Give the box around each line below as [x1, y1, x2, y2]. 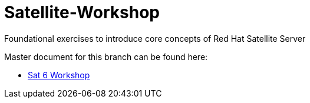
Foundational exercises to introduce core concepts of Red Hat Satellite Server [4, 33, 306, 44]
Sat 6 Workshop [28, 69, 90, 80]
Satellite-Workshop [4, 2, 160, 22]
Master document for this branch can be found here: [4, 51, 208, 62]
